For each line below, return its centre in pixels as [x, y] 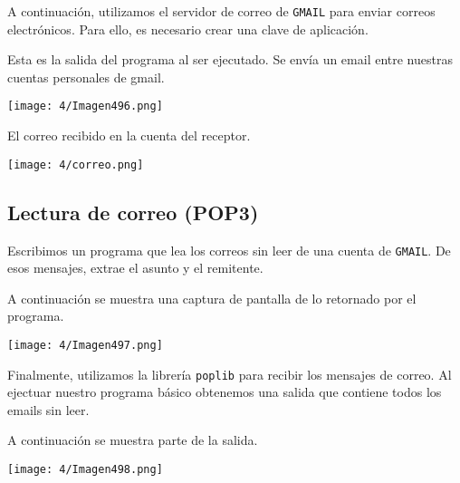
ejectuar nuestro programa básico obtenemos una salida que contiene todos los [225, 392]
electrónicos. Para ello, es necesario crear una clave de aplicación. [188, 29]
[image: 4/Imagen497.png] [85, 345]
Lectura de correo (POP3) [133, 212]
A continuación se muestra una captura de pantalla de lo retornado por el [212, 298]
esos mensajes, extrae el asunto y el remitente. [135, 268]
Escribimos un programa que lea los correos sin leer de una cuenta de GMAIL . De [229, 250]
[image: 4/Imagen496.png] [85, 106]
